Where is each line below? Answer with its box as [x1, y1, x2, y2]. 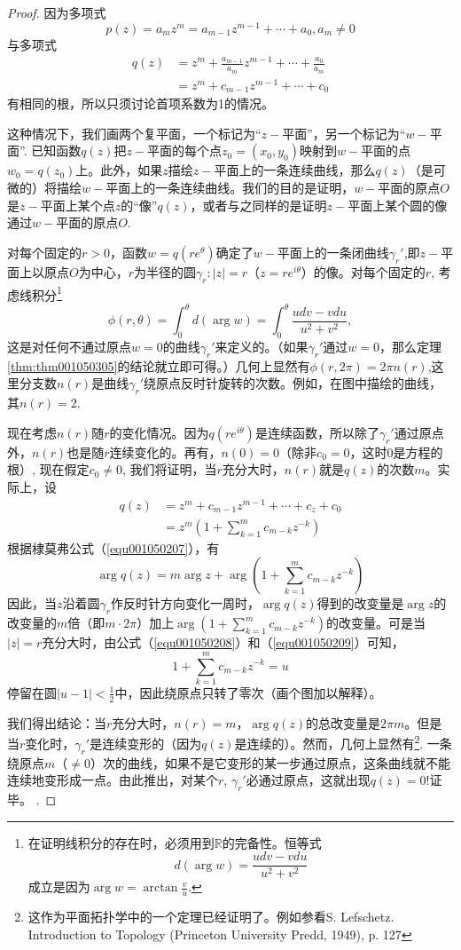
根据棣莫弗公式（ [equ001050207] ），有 [7, 538, 220, 557]
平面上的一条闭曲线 [277, 242, 389, 261]
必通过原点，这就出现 [246, 771, 371, 789]
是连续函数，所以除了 [254, 423, 379, 441]
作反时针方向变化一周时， [110, 594, 260, 613]
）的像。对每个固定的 [301, 262, 426, 281]
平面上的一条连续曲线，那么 [214, 161, 376, 179]
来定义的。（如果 [215, 337, 309, 356]
